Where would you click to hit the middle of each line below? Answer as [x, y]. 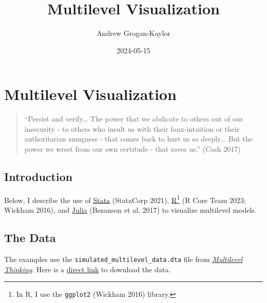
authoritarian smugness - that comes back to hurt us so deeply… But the [138, 139]
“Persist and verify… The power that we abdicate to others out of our [134, 119]
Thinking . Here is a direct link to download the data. [88, 269]
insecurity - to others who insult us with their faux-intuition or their [132, 128]
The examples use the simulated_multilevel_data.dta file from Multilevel [123, 259]
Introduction [39, 177]
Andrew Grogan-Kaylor [133, 33]
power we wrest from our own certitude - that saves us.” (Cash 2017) [132, 149]
